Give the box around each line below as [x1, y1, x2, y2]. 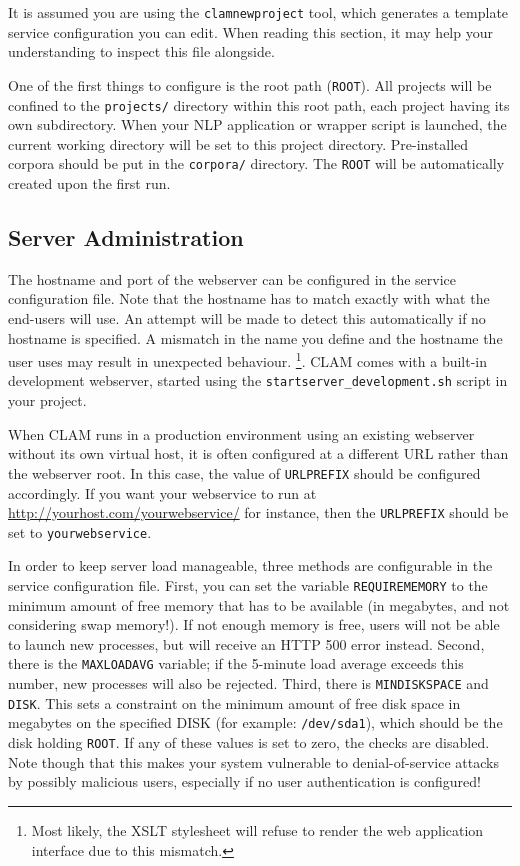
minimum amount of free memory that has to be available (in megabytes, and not [8, 594, 510, 615]
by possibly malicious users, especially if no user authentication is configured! [8, 771, 481, 792]
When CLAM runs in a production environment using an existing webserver [8, 423, 475, 444]
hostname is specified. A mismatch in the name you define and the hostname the [8, 327, 503, 348]
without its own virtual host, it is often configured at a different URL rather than [8, 443, 509, 464]
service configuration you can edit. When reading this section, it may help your [8, 21, 493, 42]
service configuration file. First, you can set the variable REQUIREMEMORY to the [8, 575, 488, 596]
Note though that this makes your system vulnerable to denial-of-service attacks [8, 751, 499, 772]
